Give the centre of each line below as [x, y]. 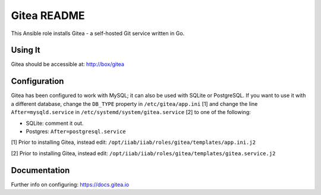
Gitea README [48, 15]
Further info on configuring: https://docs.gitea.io [70, 184]
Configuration [37, 81]
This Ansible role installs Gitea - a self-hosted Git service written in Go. [98, 33]
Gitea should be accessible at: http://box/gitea [68, 64]
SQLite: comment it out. [55, 123]
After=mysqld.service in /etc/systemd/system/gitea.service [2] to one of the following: [131, 112]
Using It [26, 50]
